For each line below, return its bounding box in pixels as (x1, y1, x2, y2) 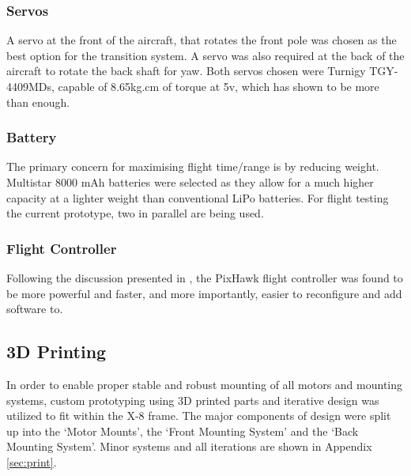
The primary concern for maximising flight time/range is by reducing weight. (6, 158, 379, 175)
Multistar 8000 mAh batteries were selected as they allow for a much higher (6, 174, 374, 190)
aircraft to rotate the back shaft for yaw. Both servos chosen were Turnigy (6, 62, 366, 79)
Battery (6, 127, 57, 147)
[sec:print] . (6, 453, 57, 470)
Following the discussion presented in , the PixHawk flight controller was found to (6, 270, 403, 285)
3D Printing (6, 339, 107, 364)
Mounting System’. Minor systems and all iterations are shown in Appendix (6, 438, 372, 455)
